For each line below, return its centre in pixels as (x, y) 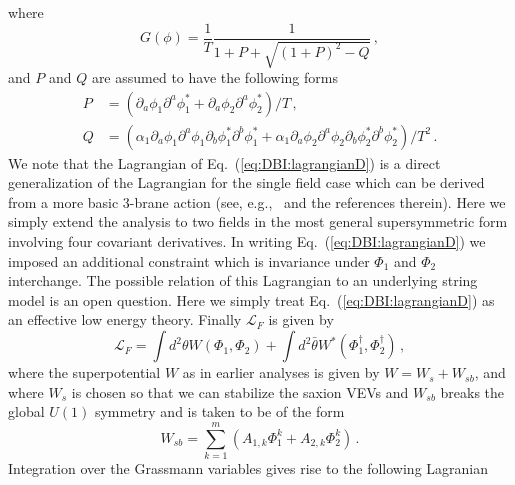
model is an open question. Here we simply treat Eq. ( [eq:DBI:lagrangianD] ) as (251, 299)
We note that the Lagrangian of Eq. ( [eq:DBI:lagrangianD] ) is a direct (224, 162)
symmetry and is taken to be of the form (219, 411)
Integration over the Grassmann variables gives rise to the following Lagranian (248, 467)
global (26, 411)
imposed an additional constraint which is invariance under (189, 260)
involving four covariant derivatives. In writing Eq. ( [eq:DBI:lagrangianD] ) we (247, 241)
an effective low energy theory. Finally (125, 319)
